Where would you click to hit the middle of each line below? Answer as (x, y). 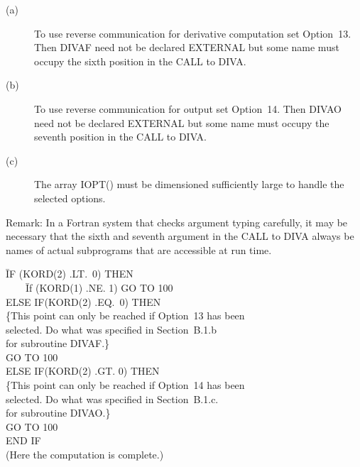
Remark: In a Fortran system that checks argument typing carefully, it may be (177, 222)
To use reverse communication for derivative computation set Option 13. (193, 33)
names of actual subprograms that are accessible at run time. (139, 249)
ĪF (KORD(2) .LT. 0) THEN (70, 274)
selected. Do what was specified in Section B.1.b (111, 329)
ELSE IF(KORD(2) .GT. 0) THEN (83, 371)
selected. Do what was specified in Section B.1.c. (112, 399)
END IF (23, 440)
